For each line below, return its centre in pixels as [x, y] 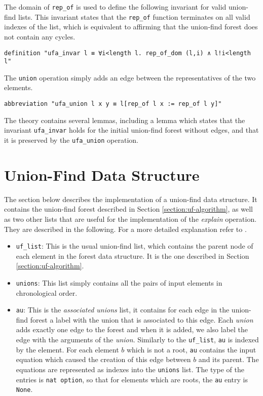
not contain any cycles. [40, 36]
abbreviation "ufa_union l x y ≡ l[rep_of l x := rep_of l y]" [113, 104]
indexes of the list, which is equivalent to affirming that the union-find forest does [131, 27]
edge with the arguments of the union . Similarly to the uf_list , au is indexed [137, 340]
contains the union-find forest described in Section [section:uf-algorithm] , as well [128, 209]
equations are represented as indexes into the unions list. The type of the [130, 369]
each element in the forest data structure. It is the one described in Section [133, 255]
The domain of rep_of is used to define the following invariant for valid [115, 7]
